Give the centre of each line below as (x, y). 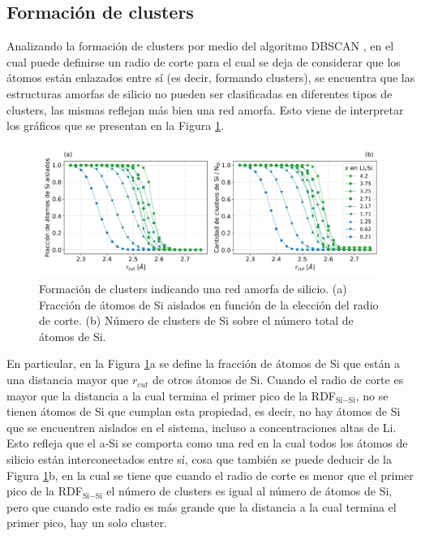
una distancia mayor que (68, 380)
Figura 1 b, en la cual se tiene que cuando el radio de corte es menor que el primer (210, 475)
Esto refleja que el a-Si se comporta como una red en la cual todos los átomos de (207, 443)
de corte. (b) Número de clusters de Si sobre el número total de (196, 320)
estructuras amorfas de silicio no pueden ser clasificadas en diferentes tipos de (200, 93)
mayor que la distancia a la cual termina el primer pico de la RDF (172, 395)
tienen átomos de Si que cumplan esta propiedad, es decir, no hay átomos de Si (204, 411)
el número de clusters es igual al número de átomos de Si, (249, 491)
